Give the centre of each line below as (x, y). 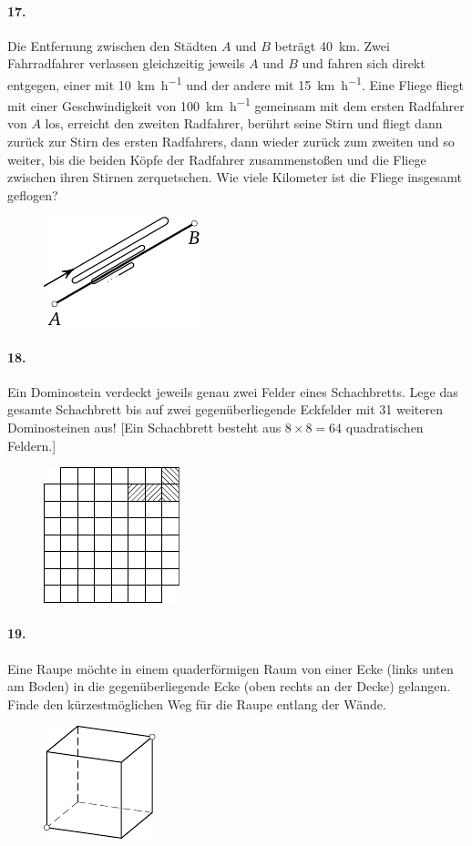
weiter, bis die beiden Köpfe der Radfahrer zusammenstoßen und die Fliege (217, 159)
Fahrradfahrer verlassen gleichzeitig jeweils (126, 63)
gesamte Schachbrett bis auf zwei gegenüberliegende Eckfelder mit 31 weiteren (226, 409)
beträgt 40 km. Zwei (332, 45)
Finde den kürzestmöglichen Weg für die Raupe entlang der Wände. (197, 703)
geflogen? (33, 194)
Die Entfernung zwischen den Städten (113, 45)
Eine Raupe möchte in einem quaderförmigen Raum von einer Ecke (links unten (231, 668)
